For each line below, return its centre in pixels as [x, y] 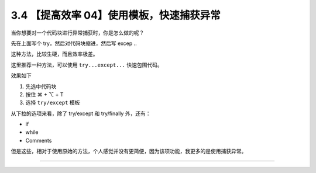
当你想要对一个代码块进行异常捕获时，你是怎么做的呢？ [78, 33]
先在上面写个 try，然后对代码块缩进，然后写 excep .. [74, 43]
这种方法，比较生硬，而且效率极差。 [54, 54]
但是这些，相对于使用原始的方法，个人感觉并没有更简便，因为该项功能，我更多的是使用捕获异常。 [129, 151]
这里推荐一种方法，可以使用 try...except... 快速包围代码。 [87, 65]
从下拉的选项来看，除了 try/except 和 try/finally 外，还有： [81, 113]
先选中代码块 [41, 86]
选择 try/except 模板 [53, 103]
